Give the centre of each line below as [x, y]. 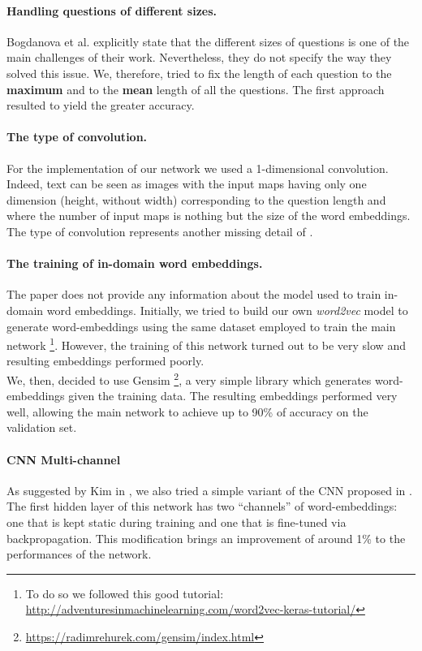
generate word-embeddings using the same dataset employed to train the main [201, 326]
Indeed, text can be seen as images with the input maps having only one [187, 184]
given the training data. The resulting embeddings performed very [233, 396]
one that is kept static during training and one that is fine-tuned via [177, 522]
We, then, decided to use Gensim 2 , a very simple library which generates [189, 378]
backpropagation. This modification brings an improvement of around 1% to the [206, 538]
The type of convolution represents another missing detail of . [160, 231]
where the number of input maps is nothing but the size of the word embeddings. [209, 216]
